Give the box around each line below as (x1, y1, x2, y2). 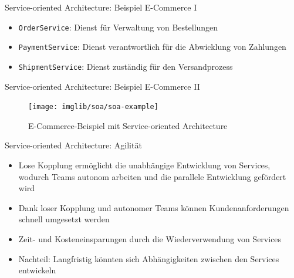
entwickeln (18, 264, 56, 276)
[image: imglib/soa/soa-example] (28, 103, 158, 111)
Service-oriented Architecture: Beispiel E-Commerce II (5, 80, 200, 92)
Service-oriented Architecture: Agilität (5, 139, 142, 151)
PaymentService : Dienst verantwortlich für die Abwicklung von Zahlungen (18, 40, 286, 53)
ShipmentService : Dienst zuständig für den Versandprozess (18, 60, 233, 72)
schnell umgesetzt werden (18, 213, 110, 225)
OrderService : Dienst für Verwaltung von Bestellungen (18, 21, 218, 33)
